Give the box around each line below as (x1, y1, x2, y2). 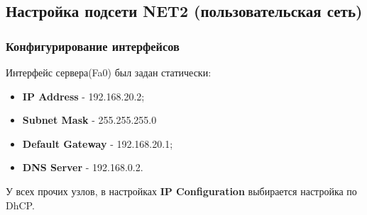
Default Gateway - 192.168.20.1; (22, 136, 173, 151)
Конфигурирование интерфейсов (6, 37, 180, 54)
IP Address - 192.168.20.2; (22, 88, 145, 103)
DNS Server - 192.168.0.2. (22, 160, 143, 175)
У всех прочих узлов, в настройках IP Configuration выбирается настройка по (6, 183, 357, 198)
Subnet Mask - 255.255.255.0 (22, 112, 157, 127)
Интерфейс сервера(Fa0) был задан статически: (6, 65, 212, 79)
